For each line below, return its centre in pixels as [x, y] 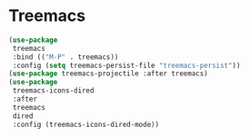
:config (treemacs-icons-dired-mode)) [86, 124]
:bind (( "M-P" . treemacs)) [65, 57]
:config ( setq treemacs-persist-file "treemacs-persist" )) [127, 65]
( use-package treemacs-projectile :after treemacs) [108, 74]
